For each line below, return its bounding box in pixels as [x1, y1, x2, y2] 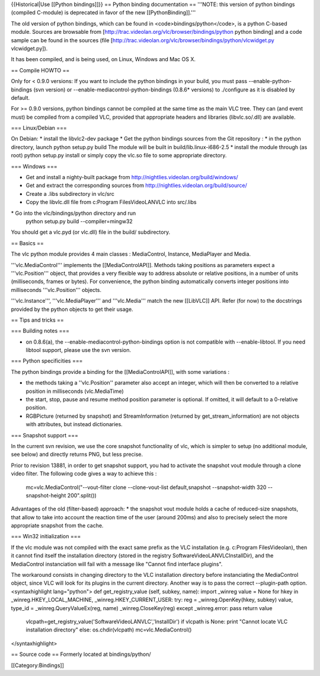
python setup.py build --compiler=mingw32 [25, 217, 133, 225]
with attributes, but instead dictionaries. [25, 421, 123, 428]
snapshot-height [25, 491, 66, 499]
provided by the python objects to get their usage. [11, 306, 133, 313]
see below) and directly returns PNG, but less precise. [11, 451, 143, 458]
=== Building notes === [11, 327, 70, 335]
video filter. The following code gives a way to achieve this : [11, 470, 157, 477]
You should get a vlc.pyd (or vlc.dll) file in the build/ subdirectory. [11, 228, 171, 236]
